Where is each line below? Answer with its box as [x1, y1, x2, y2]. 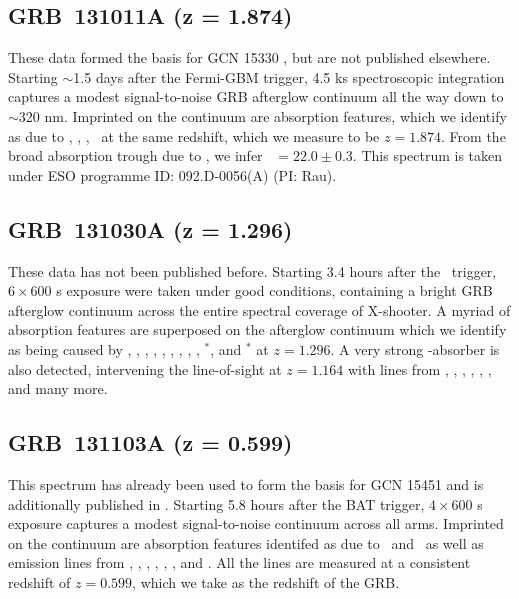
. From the [441, 125, 506, 146]
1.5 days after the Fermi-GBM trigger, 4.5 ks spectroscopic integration [73, 66, 505, 87]
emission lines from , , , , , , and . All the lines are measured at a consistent [8, 552, 471, 573]
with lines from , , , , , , [347, 358, 492, 379]
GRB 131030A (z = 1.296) [8, 213, 293, 244]
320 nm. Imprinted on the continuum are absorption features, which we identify [18, 105, 507, 126]
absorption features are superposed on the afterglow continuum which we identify [8, 319, 507, 340]
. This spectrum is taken [352, 145, 503, 166]
